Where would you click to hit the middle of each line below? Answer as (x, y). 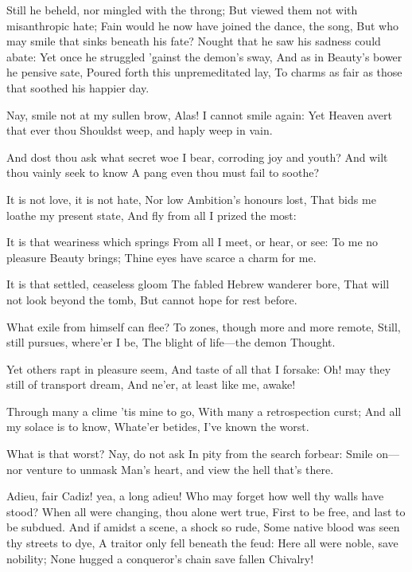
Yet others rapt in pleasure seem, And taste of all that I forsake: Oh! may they (199, 368)
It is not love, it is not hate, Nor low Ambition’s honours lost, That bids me (191, 199)
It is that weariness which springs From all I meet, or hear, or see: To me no (192, 242)
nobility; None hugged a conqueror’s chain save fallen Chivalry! (160, 558)
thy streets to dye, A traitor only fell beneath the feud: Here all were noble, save (202, 543)
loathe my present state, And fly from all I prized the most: (152, 215)
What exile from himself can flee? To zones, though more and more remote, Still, (204, 326)
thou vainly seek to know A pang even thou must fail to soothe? (163, 172)
